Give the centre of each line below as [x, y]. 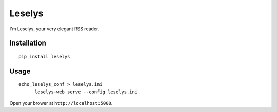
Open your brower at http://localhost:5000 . [61, 103]
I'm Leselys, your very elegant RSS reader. [54, 29]
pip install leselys [44, 57]
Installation [28, 43]
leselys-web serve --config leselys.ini [86, 92]
